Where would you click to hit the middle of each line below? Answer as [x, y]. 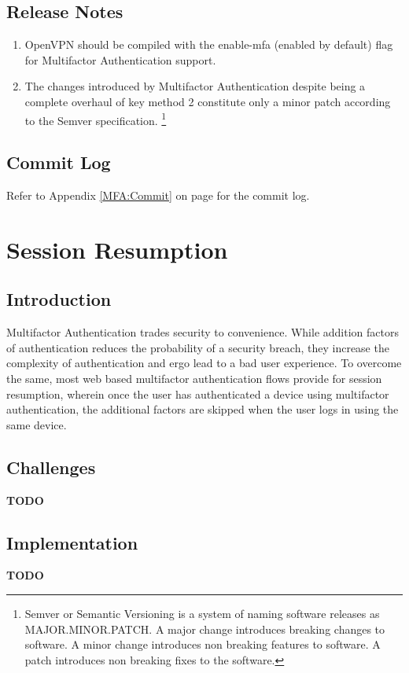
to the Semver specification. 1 [96, 119]
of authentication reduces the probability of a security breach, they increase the [198, 347]
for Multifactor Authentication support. [120, 59]
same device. [37, 424]
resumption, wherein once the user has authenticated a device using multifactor [198, 394]
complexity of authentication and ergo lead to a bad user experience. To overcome [204, 363]
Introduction [59, 299]
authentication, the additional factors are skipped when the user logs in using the [203, 409]
